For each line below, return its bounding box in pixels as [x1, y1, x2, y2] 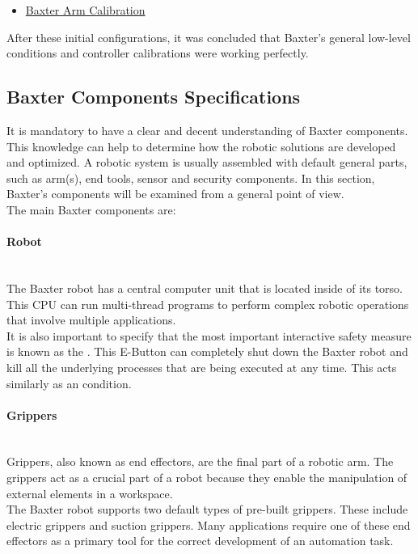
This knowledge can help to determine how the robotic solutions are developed [6, 137, 396, 154]
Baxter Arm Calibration [25, 2, 146, 18]
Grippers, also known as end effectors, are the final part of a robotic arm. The [6, 453, 394, 470]
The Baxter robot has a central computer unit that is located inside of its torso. [6, 279, 403, 296]
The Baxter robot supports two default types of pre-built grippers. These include [6, 501, 408, 518]
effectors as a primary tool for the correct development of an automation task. [6, 532, 394, 549]
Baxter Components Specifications [6, 84, 301, 109]
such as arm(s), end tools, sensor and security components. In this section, [6, 169, 375, 186]
